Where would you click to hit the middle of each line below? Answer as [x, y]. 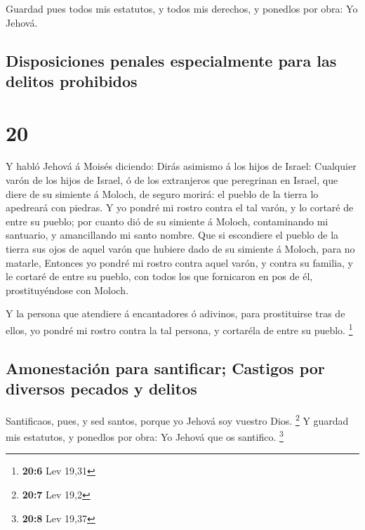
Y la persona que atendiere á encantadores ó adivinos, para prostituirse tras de [175, 313]
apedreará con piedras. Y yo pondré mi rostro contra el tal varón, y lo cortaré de [180, 207]
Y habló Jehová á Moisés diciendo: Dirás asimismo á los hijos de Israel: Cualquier [181, 166]
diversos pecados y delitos [101, 389]
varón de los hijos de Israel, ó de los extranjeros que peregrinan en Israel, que [172, 180]
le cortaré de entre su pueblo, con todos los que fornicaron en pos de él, [159, 276]
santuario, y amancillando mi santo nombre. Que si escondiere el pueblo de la [172, 235]
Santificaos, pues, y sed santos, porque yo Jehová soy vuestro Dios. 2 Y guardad [177, 419]
